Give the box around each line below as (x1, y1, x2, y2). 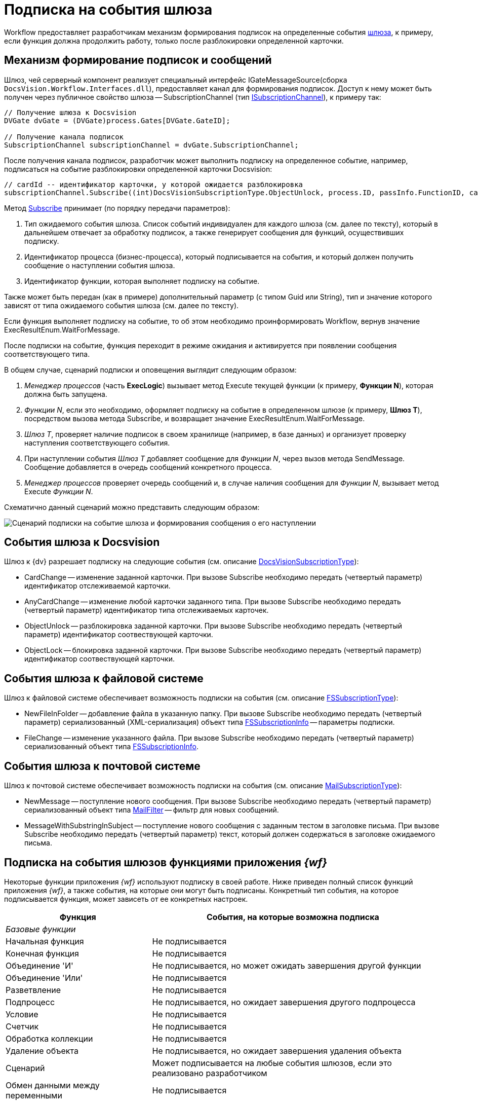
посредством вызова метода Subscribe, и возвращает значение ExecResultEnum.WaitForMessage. (24, 414, 365, 423)
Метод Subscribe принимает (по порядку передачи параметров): (4, 203, 230, 212)
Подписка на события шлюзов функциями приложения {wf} (4, 856, 328, 869)
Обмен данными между (6, 1080, 100, 1090)
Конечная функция (6, 948, 79, 959)
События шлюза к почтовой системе (4, 759, 201, 772)
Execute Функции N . (24, 487, 93, 496)
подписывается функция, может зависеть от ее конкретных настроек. (4, 894, 248, 903)
